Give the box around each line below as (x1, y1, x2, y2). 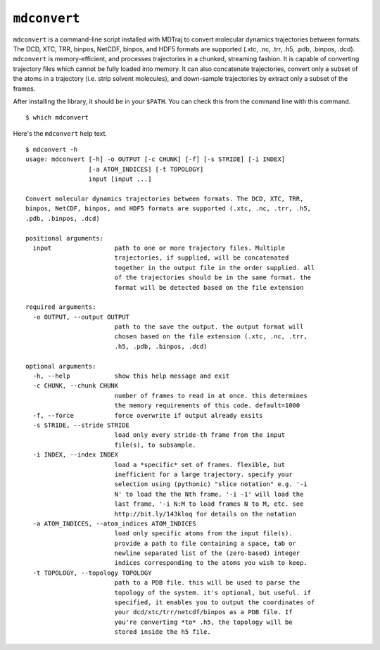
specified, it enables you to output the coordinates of (114, 599, 315, 606)
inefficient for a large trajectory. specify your (114, 470, 293, 478)
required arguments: (25, 303, 96, 311)
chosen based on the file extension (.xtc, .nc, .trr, (114, 333, 308, 340)
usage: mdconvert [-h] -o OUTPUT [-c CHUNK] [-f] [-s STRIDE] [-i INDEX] (25, 155, 286, 163)
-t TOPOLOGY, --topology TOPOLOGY (32, 568, 152, 577)
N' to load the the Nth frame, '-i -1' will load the (114, 490, 304, 498)
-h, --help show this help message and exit (32, 372, 230, 380)
